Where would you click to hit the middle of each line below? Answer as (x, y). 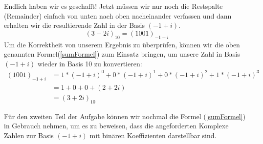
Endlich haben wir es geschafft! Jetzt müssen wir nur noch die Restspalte (113, 6)
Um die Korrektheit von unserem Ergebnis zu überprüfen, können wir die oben (122, 44)
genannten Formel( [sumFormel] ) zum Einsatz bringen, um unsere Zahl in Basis (122, 54)
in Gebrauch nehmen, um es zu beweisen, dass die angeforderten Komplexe (116, 126)
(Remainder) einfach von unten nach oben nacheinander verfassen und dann (118, 15)
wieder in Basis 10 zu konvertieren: (90, 63)
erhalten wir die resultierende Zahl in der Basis (75, 25)
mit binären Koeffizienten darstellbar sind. (153, 135)
